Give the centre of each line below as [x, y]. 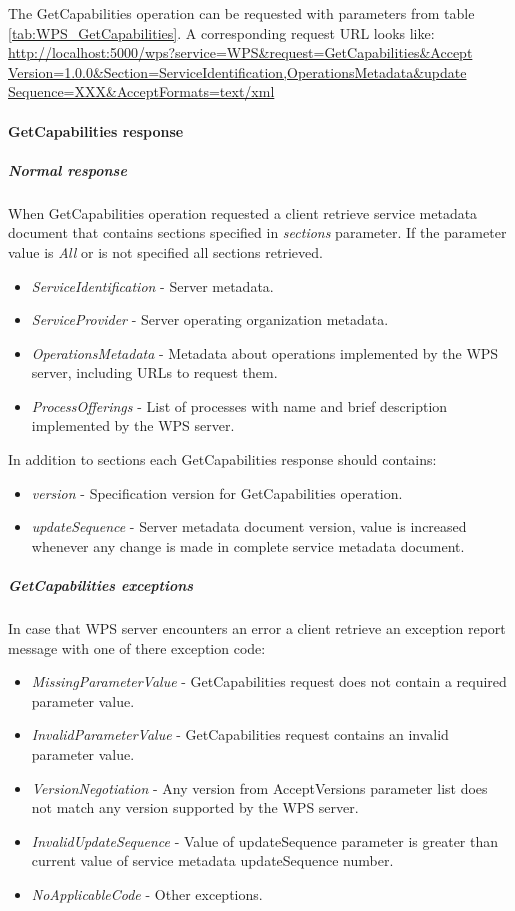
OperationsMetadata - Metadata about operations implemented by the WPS [265, 352]
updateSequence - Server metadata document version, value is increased [249, 526]
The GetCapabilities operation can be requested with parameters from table [241, 13]
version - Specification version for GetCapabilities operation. [217, 492]
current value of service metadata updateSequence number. [212, 860]
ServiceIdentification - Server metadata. [152, 285]
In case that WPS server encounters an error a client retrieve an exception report [257, 628]
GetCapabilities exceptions [101, 585]
